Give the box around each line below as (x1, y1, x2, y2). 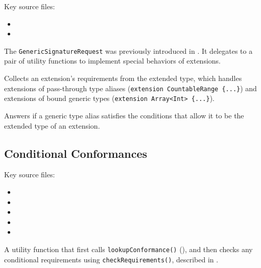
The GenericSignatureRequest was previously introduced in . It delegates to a (4, 45, 253, 56)
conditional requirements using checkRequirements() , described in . (4, 254, 219, 264)
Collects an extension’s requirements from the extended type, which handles (4, 73, 242, 84)
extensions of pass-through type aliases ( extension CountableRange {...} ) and (4, 83, 257, 93)
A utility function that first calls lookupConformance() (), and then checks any (4, 243, 253, 254)
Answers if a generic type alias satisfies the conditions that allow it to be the (4, 110, 244, 120)
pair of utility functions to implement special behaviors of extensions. (4, 55, 221, 66)
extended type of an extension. (4, 120, 100, 131)
